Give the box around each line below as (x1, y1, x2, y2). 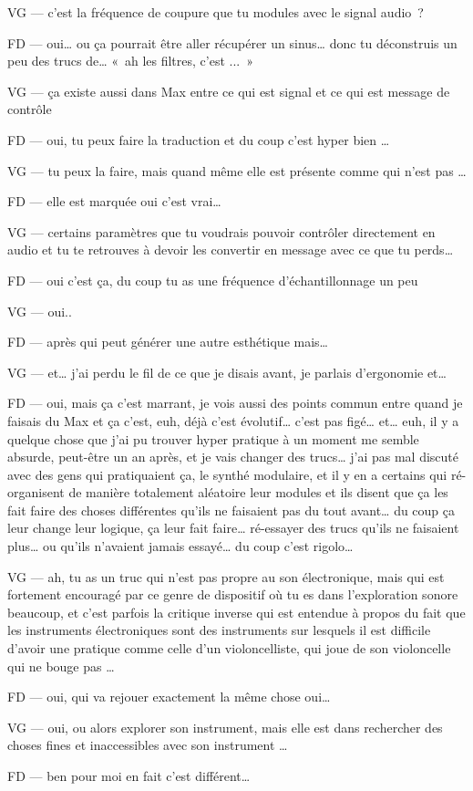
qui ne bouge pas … (7, 656, 115, 675)
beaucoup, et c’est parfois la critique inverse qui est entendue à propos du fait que (7, 602, 466, 621)
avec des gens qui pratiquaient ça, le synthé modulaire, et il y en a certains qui (7, 464, 447, 484)
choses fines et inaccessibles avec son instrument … (7, 735, 288, 755)
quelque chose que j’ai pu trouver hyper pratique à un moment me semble (7, 429, 419, 448)
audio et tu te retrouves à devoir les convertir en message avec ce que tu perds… (7, 240, 454, 259)
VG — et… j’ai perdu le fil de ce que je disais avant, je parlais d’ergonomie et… (7, 362, 447, 381)
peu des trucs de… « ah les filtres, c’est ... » (7, 51, 253, 70)
